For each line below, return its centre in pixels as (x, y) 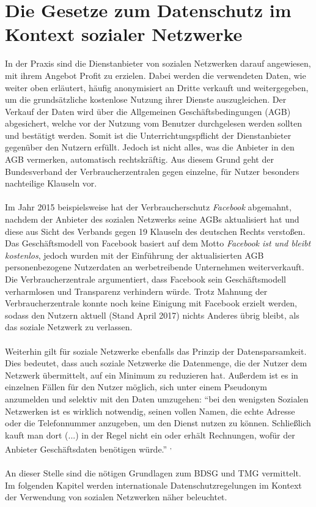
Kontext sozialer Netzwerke (124, 34)
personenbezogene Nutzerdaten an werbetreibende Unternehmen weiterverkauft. (155, 267)
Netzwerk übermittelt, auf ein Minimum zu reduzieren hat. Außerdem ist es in (152, 375)
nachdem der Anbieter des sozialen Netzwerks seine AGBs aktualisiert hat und (152, 219)
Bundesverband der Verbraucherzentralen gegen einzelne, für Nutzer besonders (152, 171)
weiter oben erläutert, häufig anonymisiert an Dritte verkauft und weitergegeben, (157, 87)
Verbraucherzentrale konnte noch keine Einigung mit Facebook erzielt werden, (151, 303)
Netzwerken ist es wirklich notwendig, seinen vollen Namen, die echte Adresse (150, 411)
